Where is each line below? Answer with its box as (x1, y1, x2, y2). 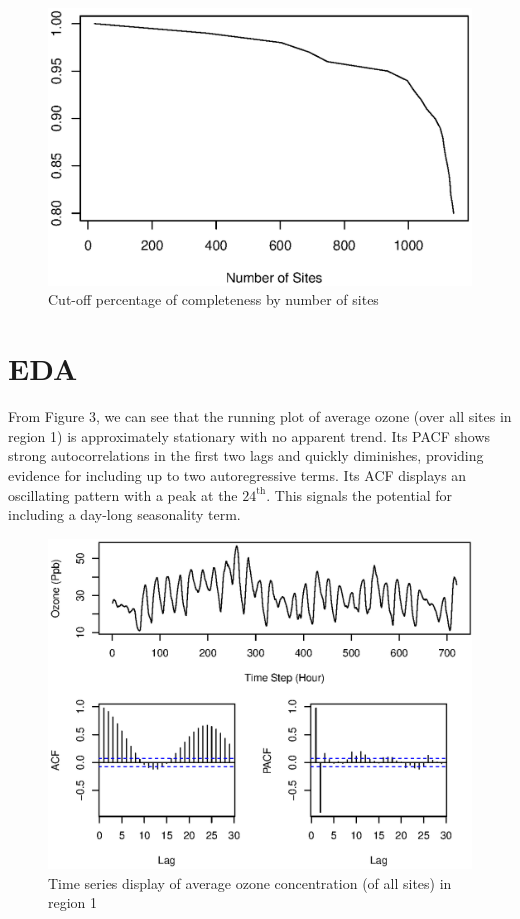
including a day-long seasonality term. (8, 504, 241, 525)
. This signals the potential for (266, 484, 453, 505)
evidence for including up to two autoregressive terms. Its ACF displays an (8, 464, 467, 485)
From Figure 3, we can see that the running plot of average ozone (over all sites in (8, 406, 512, 427)
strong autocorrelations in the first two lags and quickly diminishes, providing (8, 445, 484, 466)
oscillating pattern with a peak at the (8, 484, 238, 505)
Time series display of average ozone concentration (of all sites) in (48, 872, 452, 893)
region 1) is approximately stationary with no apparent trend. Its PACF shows (8, 425, 491, 446)
